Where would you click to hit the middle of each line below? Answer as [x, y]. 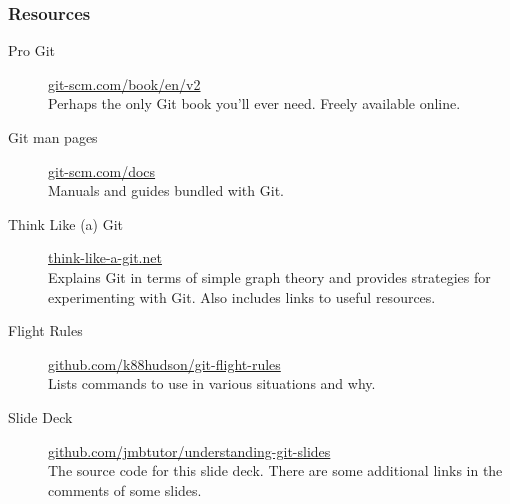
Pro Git [32, 50]
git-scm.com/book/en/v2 [124, 83]
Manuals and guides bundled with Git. [166, 190]
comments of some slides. [125, 489]
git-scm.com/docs [102, 170]
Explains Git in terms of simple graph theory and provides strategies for [269, 276]
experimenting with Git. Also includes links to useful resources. [242, 296]
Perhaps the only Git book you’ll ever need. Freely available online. [254, 103]
